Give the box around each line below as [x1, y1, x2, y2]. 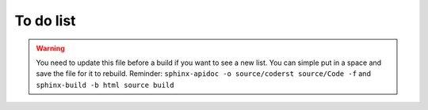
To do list [14, 12, 76, 29]
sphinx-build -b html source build [36, 80, 174, 89]
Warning [36, 44, 65, 53]
